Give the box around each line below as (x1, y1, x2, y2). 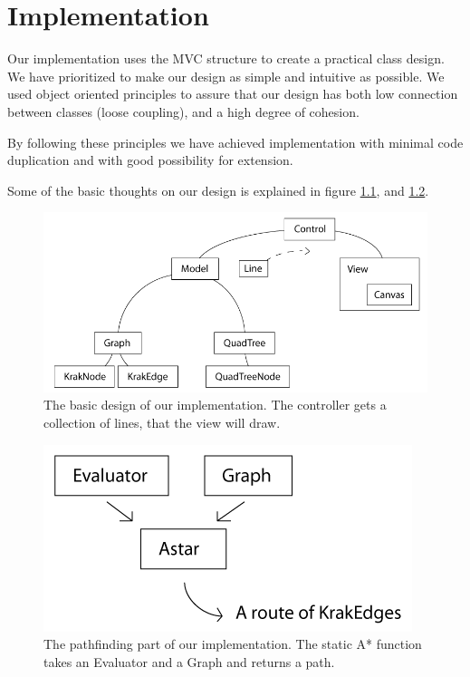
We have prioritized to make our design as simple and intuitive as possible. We (7, 66, 445, 85)
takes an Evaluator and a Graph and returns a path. (43, 652, 335, 671)
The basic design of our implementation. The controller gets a (43, 395, 387, 414)
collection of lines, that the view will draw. (43, 413, 281, 432)
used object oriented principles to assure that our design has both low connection (7, 84, 458, 103)
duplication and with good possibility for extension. (7, 150, 293, 169)
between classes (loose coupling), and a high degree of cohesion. (7, 102, 360, 121)
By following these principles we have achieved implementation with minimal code (7, 132, 464, 151)
